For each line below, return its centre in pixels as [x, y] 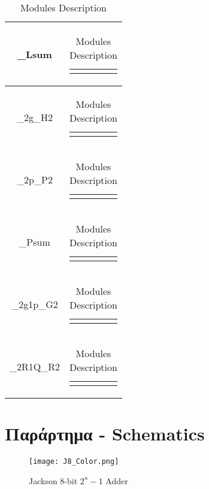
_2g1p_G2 [35, 304]
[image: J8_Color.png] [74, 462]
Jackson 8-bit [53, 480]
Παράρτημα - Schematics [105, 434]
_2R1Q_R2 [35, 366]
